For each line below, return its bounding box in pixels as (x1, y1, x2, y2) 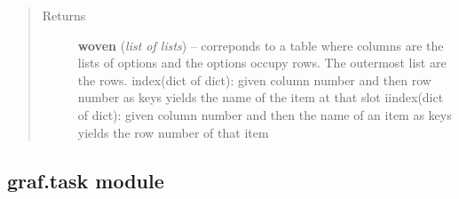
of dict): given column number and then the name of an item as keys (77, 105, 452, 123)
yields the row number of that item (77, 123, 269, 141)
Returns (42, 6, 86, 24)
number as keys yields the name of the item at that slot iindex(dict (77, 88, 444, 107)
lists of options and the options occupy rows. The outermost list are (77, 53, 447, 72)
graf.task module (7, 166, 164, 194)
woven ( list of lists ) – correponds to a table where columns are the (77, 36, 444, 54)
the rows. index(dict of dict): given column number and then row (77, 70, 431, 89)
